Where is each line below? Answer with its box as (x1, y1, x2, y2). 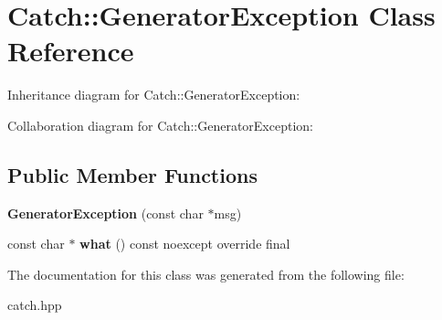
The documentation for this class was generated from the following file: (7, 264, 405, 283)
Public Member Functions (7, 160, 258, 188)
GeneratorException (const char (7, 203, 204, 222)
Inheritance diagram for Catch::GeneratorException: (7, 85, 300, 104)
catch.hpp (7, 295, 62, 315)
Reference (7, 32, 134, 69)
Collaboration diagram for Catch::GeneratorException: (7, 115, 313, 134)
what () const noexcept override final (79, 234, 290, 253)
